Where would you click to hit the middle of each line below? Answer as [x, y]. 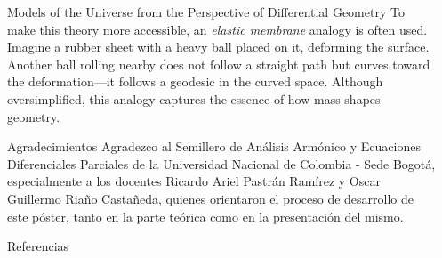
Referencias [38, 246]
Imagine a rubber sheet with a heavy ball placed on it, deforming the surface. [218, 47]
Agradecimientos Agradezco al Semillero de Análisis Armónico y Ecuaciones [214, 146]
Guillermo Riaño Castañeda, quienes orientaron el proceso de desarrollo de [211, 198]
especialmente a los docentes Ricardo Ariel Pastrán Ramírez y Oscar [194, 181]
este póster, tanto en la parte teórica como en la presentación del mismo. [205, 216]
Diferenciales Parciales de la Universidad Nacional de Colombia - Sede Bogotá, [221, 163]
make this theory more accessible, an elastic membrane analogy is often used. [217, 29]
